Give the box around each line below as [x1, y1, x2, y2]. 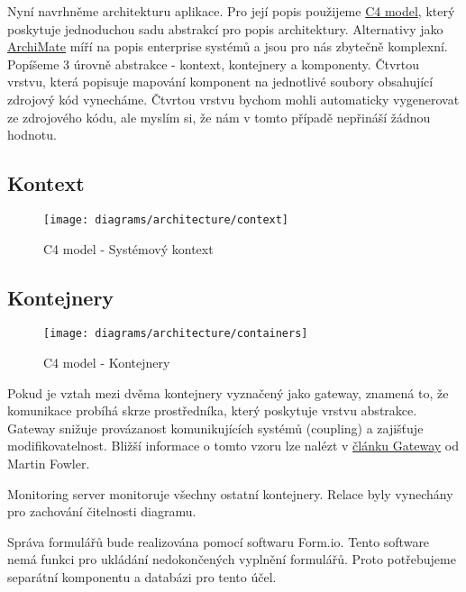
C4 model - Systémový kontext [43, 239, 214, 258]
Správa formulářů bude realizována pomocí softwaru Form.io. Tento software [7, 532, 430, 551]
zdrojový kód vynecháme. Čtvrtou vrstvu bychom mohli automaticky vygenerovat [7, 89, 460, 108]
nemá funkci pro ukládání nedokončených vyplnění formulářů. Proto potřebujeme [7, 550, 456, 569]
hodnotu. [7, 125, 57, 144]
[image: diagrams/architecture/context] [43, 213, 289, 226]
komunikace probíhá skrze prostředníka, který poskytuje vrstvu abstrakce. [7, 401, 417, 420]
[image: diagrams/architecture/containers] [43, 327, 308, 341]
